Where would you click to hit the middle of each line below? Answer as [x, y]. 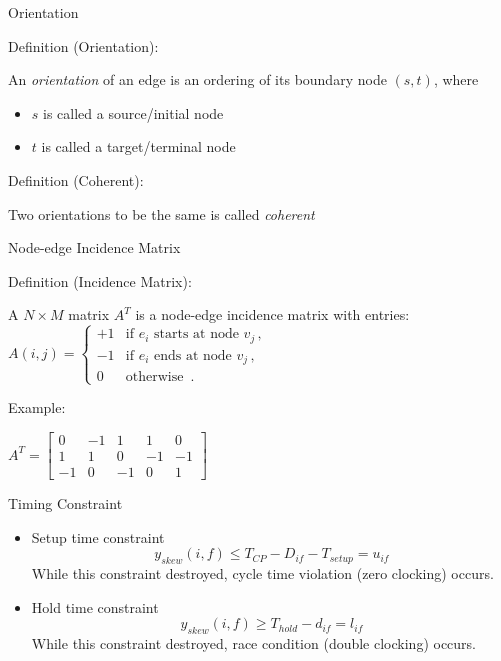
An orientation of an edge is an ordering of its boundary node [197, 79]
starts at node [196, 334]
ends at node [193, 355]
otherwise [154, 377]
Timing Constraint [65, 503]
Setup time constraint [98, 536]
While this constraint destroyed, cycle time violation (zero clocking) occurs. [262, 573]
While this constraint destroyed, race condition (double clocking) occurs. [254, 643]
